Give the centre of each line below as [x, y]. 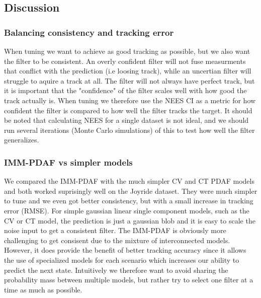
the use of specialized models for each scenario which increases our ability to [122, 259]
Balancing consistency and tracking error [89, 32]
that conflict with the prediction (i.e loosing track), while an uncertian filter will [128, 71]
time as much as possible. [43, 289]
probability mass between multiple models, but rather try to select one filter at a [129, 280]
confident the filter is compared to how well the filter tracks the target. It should [128, 110]
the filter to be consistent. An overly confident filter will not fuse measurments [125, 61]
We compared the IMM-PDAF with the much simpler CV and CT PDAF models [129, 181]
